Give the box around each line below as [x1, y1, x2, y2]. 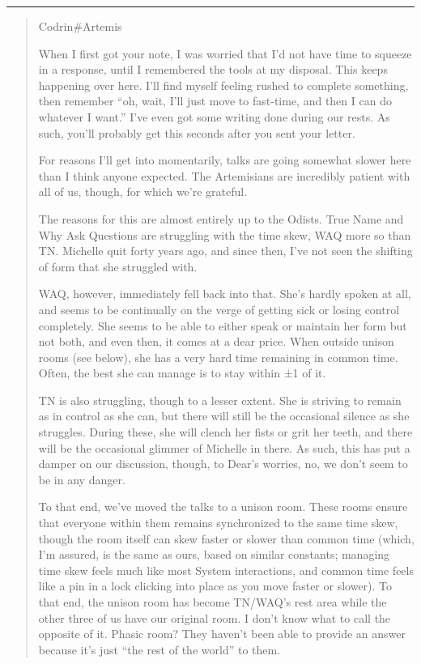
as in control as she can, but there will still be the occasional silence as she [38, 407, 410, 424]
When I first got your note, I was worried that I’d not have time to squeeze [38, 45, 412, 62]
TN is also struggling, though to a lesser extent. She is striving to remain [38, 391, 402, 408]
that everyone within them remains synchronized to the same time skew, [38, 514, 398, 531]
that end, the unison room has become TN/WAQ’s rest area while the [38, 594, 387, 610]
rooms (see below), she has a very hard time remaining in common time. [38, 348, 398, 365]
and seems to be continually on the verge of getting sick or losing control [38, 300, 400, 317]
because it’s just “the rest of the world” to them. [38, 641, 281, 658]
